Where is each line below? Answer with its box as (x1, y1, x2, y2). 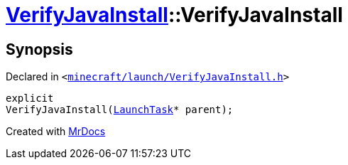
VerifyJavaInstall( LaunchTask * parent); (6, 104, 234, 116)
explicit (6, 92, 54, 105)
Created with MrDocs (6, 125, 106, 138)
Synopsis (6, 40, 73, 58)
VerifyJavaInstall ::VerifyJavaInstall (6, 3, 343, 27)
